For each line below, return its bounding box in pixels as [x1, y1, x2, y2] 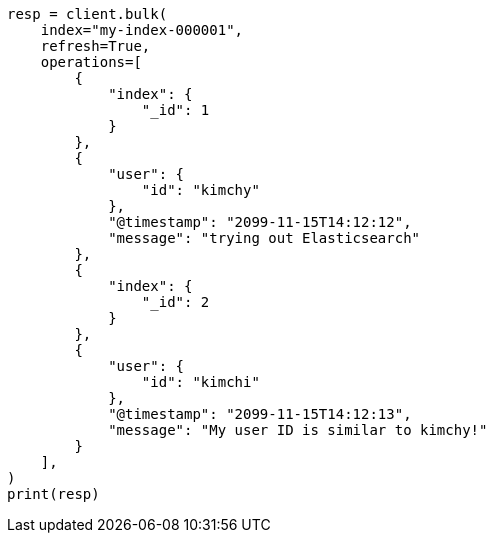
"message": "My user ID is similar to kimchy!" [108, 422, 488, 438]
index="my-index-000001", [40, 22, 244, 38]
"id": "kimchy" [141, 182, 260, 198]
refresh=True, [40, 38, 151, 54]
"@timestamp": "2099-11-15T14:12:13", [108, 406, 412, 422]
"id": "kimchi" [141, 374, 260, 390]
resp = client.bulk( [7, 6, 168, 22]
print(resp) [7, 486, 100, 502]
